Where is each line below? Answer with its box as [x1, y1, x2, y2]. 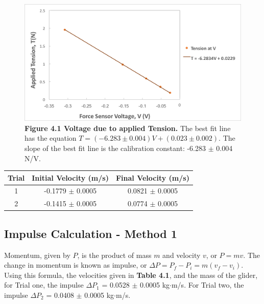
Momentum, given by [4, 249, 70, 260]
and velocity [162, 249, 201, 260]
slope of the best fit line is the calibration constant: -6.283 [25, 142, 206, 153]
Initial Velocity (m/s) [32, 172, 109, 183]
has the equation [25, 133, 77, 143]
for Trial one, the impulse [4, 279, 84, 290]
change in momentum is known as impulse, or [4, 259, 147, 270]
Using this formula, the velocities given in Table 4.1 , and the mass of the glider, [4, 269, 258, 280]
